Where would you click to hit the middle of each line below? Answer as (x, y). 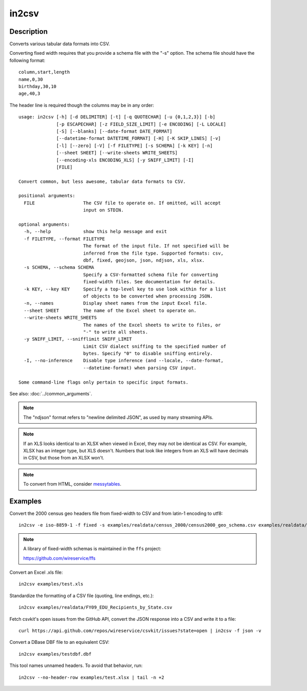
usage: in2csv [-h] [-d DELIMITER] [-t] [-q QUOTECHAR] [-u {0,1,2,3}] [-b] (117, 117)
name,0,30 (31, 79)
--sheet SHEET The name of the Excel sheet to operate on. (110, 310)
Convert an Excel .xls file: (36, 572)
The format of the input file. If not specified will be (156, 246)
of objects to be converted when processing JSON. (148, 296)
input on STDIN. (103, 210)
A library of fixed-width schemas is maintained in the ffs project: (92, 549)
